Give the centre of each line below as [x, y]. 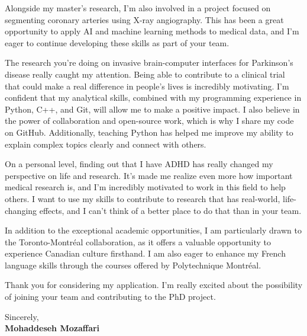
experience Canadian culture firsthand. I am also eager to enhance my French [145, 253]
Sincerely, [22, 316]
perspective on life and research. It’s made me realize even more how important [149, 175]
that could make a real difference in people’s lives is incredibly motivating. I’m [147, 86]
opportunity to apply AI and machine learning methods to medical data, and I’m [152, 31]
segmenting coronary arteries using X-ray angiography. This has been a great [144, 19]
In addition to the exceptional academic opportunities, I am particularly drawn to [153, 230]
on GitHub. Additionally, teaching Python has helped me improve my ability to [149, 132]
